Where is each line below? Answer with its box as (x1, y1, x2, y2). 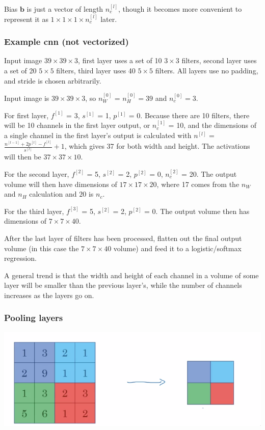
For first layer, (4, 110, 49, 120)
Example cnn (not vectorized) (4, 35, 129, 48)
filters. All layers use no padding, (155, 65, 258, 75)
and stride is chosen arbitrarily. (4, 75, 101, 86)
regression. (4, 253, 37, 263)
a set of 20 (4, 65, 37, 75)
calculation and (29, 189, 77, 199)
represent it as (4, 13, 48, 24)
